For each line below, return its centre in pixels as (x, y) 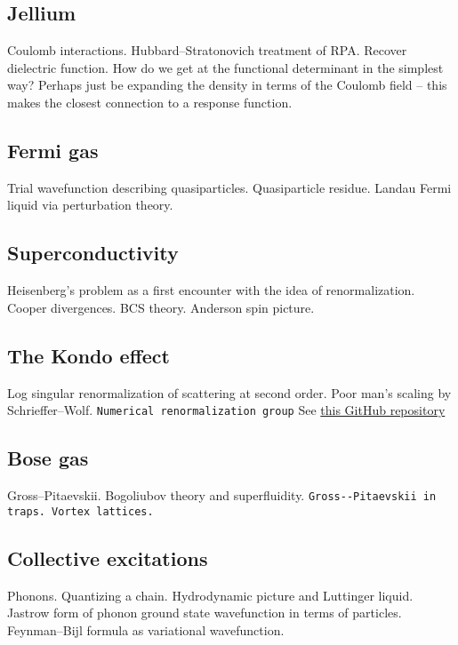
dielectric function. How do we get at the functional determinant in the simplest (225, 67)
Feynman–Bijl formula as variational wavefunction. (146, 629)
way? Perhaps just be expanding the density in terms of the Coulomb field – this (227, 85)
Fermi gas (53, 150)
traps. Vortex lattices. (80, 511)
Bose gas (48, 458)
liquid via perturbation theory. (90, 205)
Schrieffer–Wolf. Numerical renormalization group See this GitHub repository (226, 410)
